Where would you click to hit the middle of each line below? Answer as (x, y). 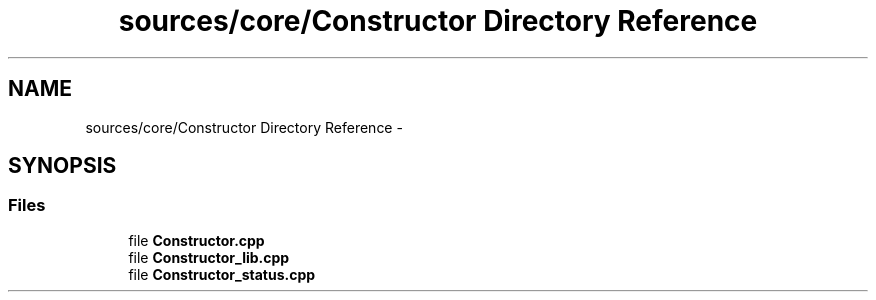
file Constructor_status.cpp (222, 274)
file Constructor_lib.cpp (209, 257)
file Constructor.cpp (196, 240)
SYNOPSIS (62, 166)
